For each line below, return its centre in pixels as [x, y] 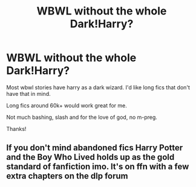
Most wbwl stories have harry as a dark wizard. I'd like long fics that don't [98, 87]
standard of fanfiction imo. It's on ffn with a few [98, 167]
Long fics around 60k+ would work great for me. [67, 105]
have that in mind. [28, 93]
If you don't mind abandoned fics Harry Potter [95, 148]
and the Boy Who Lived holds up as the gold [90, 157]
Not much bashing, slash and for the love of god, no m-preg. [82, 117]
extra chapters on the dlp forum [67, 176]
